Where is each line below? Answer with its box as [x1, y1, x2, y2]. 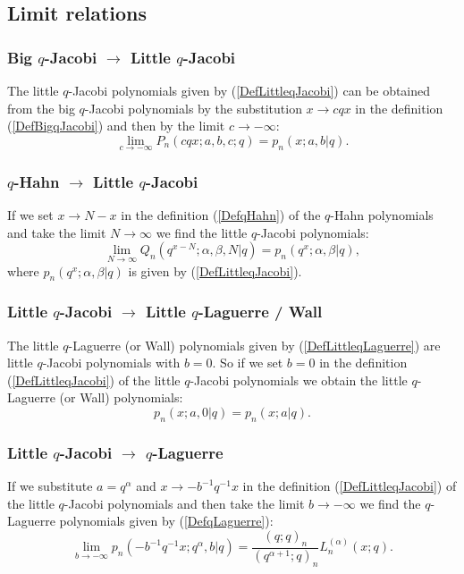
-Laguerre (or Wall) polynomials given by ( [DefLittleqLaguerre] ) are [68, 335, 441, 354]
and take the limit [7, 223, 106, 241]
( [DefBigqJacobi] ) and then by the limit [7, 116, 225, 135]
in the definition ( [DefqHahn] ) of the [121, 206, 321, 224]
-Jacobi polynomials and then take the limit [63, 494, 305, 512]
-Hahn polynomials [330, 206, 434, 224]
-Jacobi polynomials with [42, 353, 181, 372]
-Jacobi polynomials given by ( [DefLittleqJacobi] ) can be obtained [68, 81, 431, 99]
